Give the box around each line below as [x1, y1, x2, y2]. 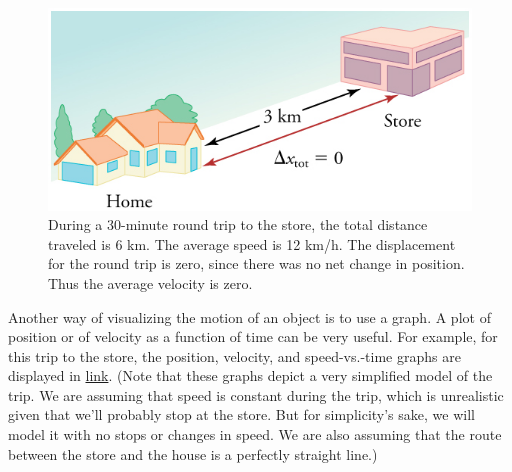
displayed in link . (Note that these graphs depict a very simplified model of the [8, 365, 493, 386]
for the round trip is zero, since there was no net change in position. [48, 253, 465, 274]
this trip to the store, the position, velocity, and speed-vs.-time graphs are [8, 345, 461, 366]
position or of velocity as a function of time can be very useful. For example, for [8, 326, 498, 347]
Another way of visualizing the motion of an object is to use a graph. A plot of [8, 306, 491, 327]
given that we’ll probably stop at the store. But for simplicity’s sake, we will [8, 404, 475, 425]
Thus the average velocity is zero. [48, 272, 253, 293]
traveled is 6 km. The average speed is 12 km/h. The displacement [48, 233, 456, 254]
